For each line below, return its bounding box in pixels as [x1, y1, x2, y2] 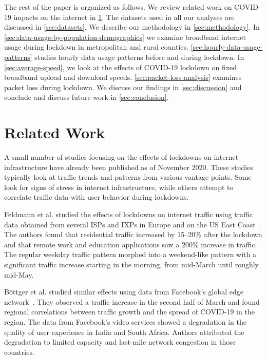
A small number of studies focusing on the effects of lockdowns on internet [4, 152, 239, 162]
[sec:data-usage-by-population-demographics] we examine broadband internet [4, 31, 246, 42]
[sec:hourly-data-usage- [190, 41, 263, 52]
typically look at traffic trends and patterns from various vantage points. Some [4, 172, 252, 182]
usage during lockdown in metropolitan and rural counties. [4, 41, 188, 52]
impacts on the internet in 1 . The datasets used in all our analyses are [13, 11, 235, 22]
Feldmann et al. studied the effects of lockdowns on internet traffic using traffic [4, 209, 253, 220]
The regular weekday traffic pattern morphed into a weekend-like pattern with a [4, 249, 256, 260]
